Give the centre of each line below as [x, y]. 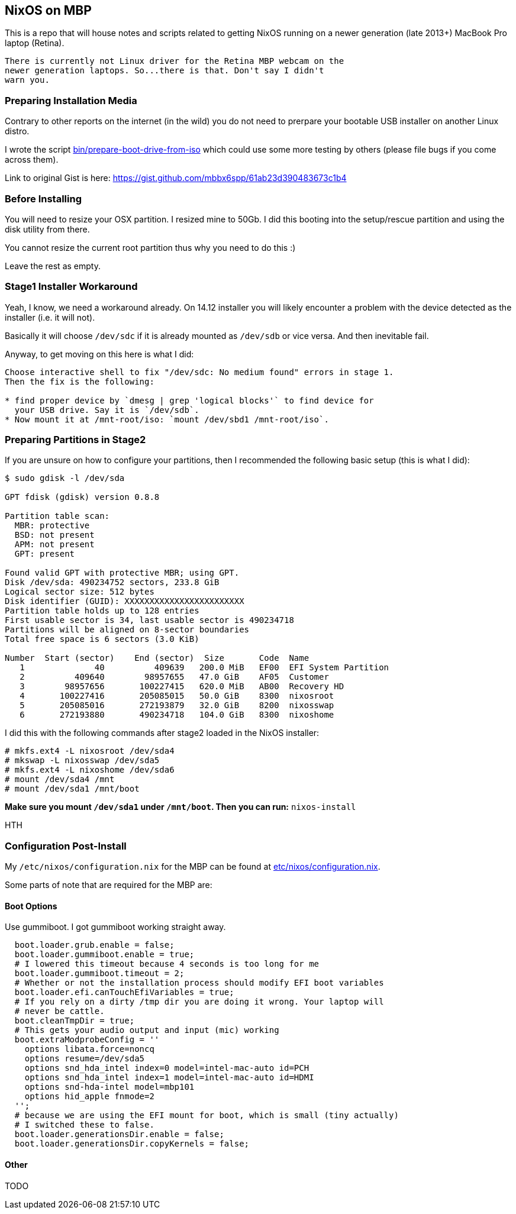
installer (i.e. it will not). [50, 317]
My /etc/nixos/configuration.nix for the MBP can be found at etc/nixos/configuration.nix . [193, 867]
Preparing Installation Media [71, 100]
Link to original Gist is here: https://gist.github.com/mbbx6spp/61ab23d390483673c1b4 [176, 178]
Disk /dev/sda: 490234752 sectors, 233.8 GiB [112, 582]
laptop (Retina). [35, 43]
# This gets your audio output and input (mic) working [147, 1030]
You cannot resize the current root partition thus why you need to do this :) [150, 247]
